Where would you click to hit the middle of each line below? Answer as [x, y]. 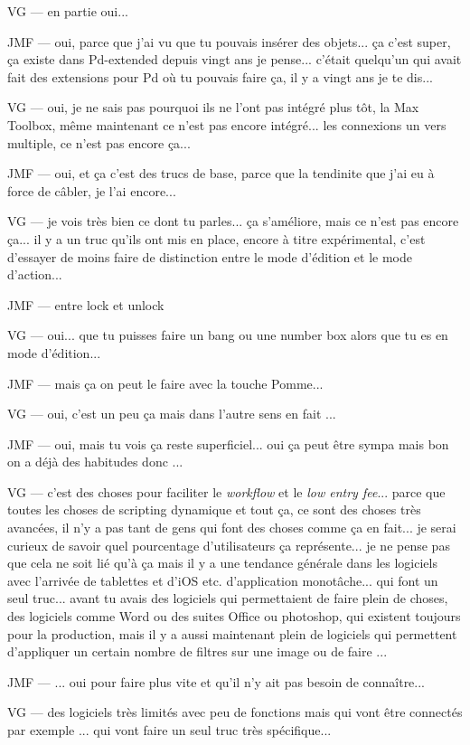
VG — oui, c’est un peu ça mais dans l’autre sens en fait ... [172, 414]
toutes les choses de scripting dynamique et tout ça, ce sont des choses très [214, 509]
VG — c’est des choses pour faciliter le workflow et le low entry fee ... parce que [226, 491]
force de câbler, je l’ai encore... [92, 190]
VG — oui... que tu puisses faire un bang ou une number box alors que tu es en [228, 335]
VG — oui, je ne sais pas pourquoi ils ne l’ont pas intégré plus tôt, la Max [213, 107]
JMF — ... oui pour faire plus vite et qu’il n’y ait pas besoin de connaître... [216, 681]
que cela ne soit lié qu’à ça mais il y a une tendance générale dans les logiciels [222, 563]
